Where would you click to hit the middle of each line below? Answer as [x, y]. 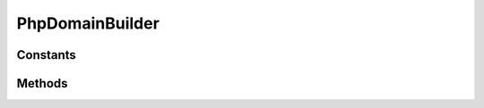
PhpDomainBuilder [88, 23]
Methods [42, 83]
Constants [46, 55]
